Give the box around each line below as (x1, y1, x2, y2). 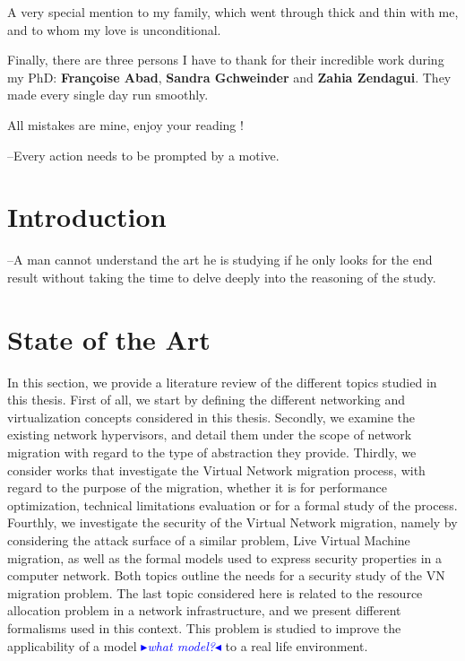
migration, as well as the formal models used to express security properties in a (7, 548, 442, 567)
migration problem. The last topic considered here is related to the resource (7, 583, 423, 602)
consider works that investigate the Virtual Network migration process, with (7, 460, 426, 479)
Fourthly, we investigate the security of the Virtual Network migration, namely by (7, 513, 458, 532)
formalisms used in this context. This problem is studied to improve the (7, 618, 401, 637)
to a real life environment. (225, 636, 368, 655)
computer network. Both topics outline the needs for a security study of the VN (7, 566, 445, 585)
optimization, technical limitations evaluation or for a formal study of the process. (7, 495, 458, 514)
